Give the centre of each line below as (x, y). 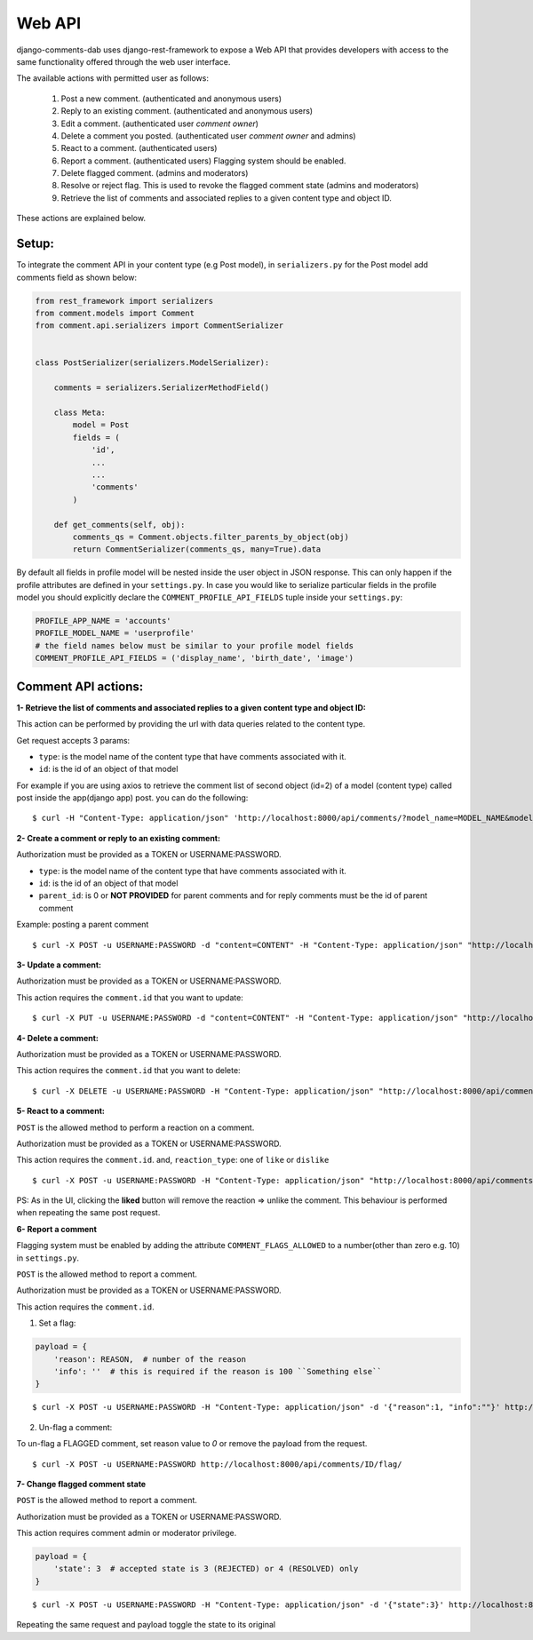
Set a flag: (57, 1323)
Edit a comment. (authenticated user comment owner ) (160, 123)
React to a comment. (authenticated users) (139, 148)
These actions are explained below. (81, 219)
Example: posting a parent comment (83, 925)
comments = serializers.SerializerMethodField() (162, 388)
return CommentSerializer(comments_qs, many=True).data (197, 549)
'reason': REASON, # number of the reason (150, 1359)
